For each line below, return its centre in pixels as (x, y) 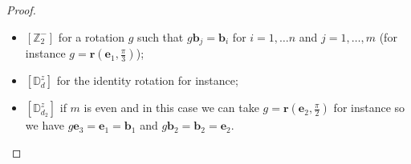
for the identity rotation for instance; (147, 80)
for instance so (369, 108)
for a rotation (92, 36)
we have (45, 125)
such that (161, 36)
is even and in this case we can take (171, 108)
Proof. (21, 10)
